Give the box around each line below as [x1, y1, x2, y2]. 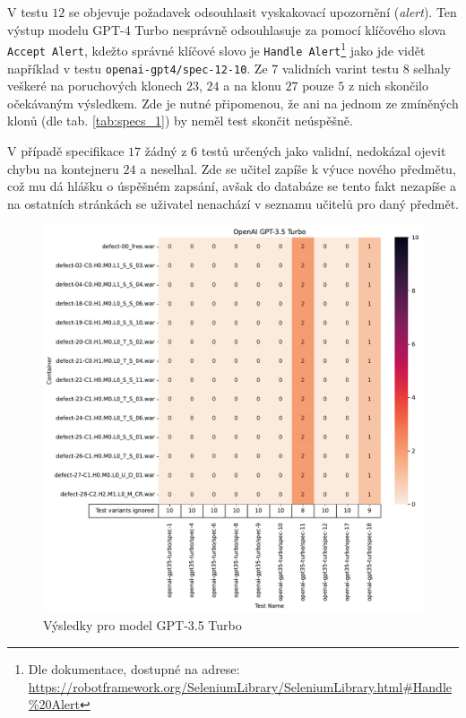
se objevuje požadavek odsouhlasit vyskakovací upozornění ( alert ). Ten [68, 3, 457, 21]
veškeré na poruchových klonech [7, 76, 183, 95]
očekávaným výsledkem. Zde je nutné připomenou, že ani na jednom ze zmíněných [7, 93, 459, 112]
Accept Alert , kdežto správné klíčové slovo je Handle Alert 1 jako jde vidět [7, 39, 426, 59]
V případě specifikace [7, 141, 125, 160]
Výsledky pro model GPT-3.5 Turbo [43, 616, 242, 635]
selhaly [413, 58, 451, 77]
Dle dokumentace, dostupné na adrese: [28, 659, 240, 678]
